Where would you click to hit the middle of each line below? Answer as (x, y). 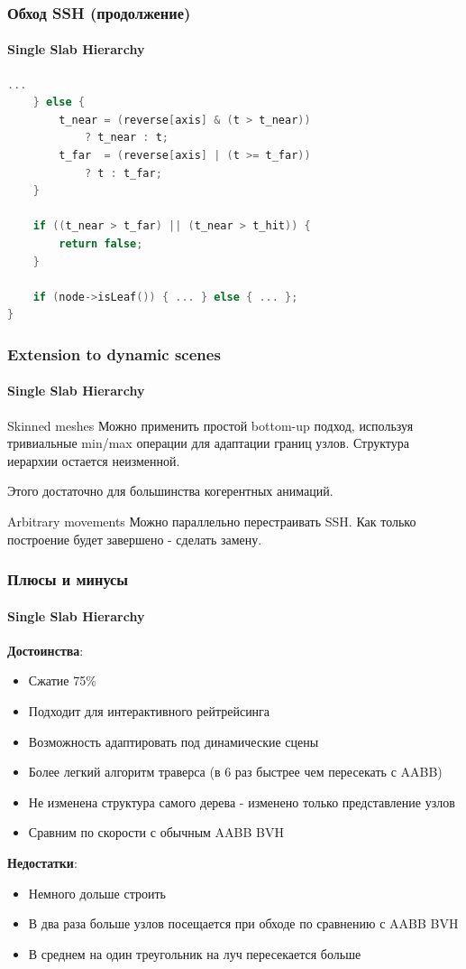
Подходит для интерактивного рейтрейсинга (149, 710)
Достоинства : (46, 650)
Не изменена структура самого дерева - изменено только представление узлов (242, 801)
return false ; (101, 243)
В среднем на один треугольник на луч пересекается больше (195, 953)
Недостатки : (42, 862)
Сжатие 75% (62, 680)
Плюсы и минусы (68, 579)
